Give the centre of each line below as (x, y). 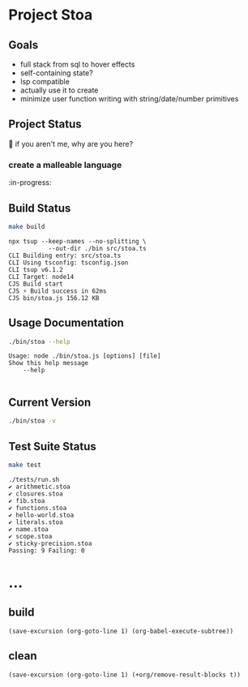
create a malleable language (65, 165)
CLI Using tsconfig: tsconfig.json (68, 262)
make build (27, 226)
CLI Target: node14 (41, 277)
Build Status (40, 208)
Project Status (45, 125)
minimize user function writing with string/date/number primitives (129, 99)
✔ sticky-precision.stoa (50, 543)
